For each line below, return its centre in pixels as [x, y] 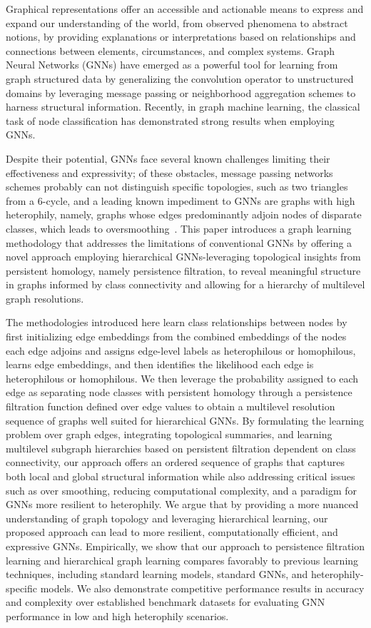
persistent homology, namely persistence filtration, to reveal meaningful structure [183, 270]
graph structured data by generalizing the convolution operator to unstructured [180, 78]
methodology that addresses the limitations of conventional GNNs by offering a [179, 242]
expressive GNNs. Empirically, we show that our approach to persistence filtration [185, 546]
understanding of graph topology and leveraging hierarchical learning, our [167, 518]
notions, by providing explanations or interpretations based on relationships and [181, 37]
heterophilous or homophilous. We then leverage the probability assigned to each [182, 378]
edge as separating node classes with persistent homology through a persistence [179, 392]
